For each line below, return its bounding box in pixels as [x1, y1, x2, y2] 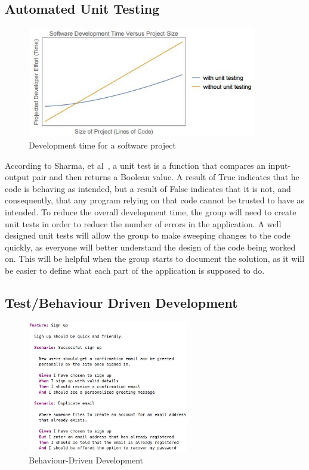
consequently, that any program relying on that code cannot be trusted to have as [5, 194, 305, 206]
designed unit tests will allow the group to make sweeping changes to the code [5, 229, 291, 242]
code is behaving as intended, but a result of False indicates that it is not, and [5, 182, 291, 194]
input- [268, 159, 291, 171]
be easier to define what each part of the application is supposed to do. [5, 264, 265, 276]
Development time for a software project [29, 139, 176, 151]
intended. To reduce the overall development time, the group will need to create [5, 205, 296, 218]
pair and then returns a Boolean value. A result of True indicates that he [32, 171, 299, 183]
